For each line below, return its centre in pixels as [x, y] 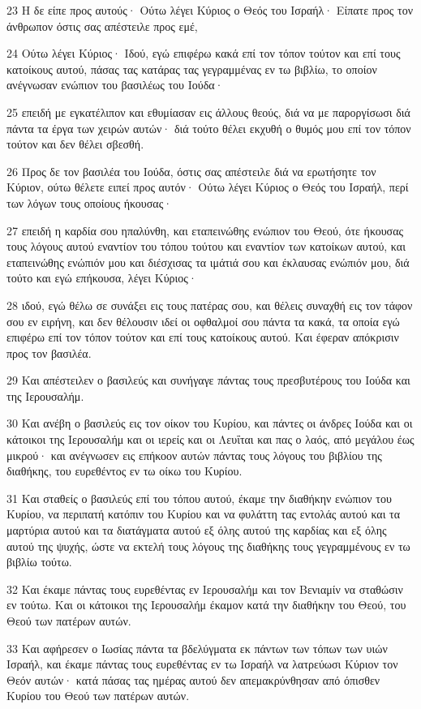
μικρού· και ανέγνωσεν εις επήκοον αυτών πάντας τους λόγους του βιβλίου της [194, 455]
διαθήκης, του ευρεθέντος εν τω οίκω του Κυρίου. [125, 471]
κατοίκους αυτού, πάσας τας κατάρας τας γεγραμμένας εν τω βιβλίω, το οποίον [192, 69]
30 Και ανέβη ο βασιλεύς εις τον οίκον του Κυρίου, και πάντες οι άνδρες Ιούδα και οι [210, 423]
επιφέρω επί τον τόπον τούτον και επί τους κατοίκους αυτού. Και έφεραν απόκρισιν [203, 337]
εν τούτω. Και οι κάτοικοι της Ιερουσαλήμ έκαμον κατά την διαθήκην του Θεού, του [206, 605]
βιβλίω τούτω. [39, 562]
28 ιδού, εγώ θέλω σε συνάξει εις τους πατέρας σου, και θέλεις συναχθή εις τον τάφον [210, 305]
